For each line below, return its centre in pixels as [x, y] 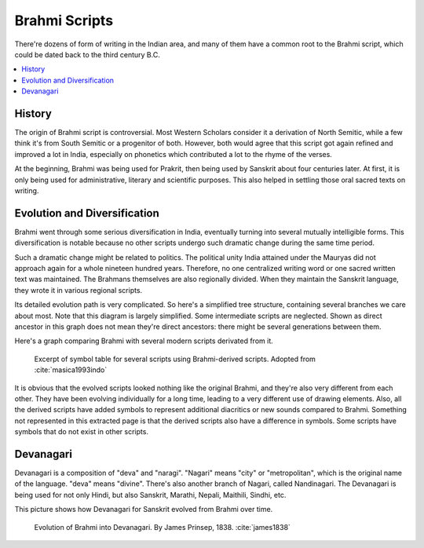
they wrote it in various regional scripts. [79, 290]
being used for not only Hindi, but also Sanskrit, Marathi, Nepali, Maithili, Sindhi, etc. [150, 495]
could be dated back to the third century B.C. [87, 54]
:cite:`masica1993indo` [71, 370]
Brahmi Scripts [64, 20]
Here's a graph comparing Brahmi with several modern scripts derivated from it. [144, 341]
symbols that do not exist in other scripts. [82, 432]
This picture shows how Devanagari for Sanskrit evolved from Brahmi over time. [144, 510]
